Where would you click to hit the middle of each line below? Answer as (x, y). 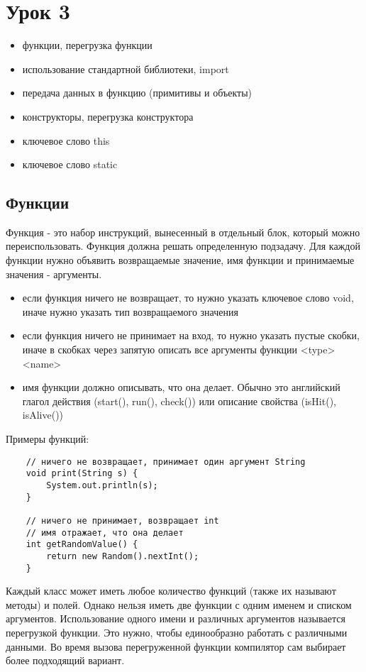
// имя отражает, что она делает (105, 533)
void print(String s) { (82, 474)
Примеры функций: (48, 439)
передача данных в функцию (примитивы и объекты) (137, 93)
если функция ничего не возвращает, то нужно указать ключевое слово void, (188, 298)
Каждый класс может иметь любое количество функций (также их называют (171, 591)
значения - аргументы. (54, 274)
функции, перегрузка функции (87, 45)
